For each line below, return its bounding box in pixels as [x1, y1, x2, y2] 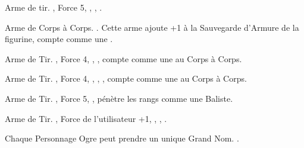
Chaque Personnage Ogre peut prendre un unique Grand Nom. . [5, 132, 239, 144]
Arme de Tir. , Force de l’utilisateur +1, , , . [5, 112, 167, 124]
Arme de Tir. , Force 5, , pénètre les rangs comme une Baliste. [5, 92, 233, 104]
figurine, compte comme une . [5, 33, 113, 45]
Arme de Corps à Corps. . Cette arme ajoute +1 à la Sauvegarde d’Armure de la [5, 21, 299, 33]
